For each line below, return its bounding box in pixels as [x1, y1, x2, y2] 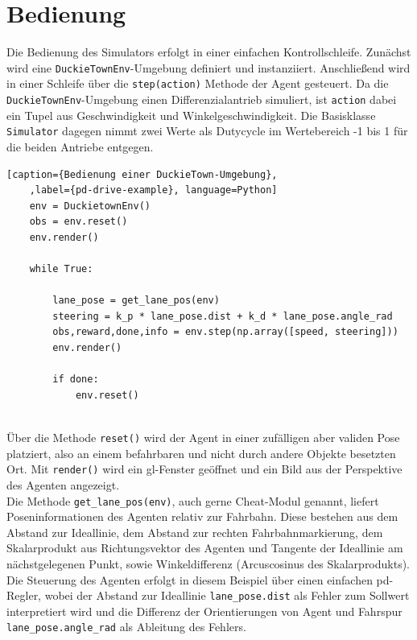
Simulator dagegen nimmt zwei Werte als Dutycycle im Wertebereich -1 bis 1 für [6, 122, 408, 139]
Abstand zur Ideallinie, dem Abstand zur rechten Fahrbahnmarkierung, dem [6, 523, 383, 540]
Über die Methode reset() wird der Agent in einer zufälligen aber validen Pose [6, 429, 400, 446]
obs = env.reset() [29, 216, 128, 228]
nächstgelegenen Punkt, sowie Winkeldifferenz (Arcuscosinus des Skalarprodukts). [6, 555, 411, 572]
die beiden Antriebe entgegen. [6, 138, 154, 155]
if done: [52, 374, 99, 386]
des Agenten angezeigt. [6, 476, 120, 493]
